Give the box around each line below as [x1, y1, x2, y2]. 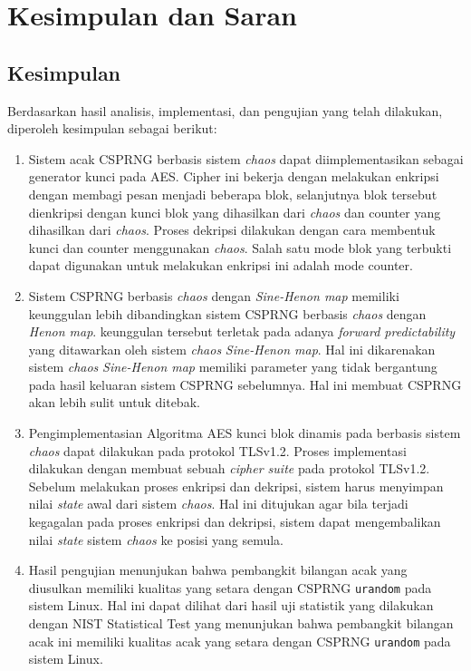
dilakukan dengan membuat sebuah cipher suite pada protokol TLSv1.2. [28, 459, 430, 478]
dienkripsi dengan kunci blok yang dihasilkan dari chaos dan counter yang [28, 202, 441, 221]
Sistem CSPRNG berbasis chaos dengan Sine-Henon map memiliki [28, 286, 399, 305]
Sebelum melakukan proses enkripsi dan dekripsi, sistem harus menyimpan [28, 476, 444, 495]
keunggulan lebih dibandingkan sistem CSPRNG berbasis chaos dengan [28, 304, 427, 323]
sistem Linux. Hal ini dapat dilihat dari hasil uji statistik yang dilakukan [28, 596, 434, 615]
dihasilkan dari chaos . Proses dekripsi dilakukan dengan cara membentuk [28, 220, 436, 239]
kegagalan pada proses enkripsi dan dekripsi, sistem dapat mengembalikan [28, 512, 441, 531]
